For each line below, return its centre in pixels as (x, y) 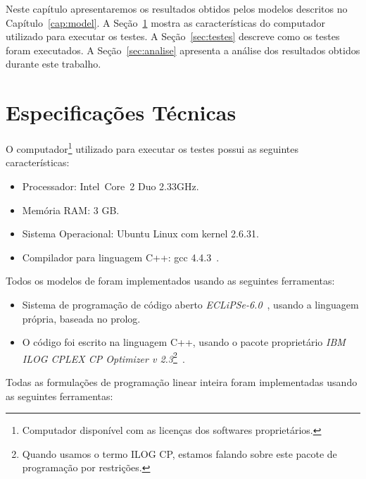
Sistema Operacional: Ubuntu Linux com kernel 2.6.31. (140, 234)
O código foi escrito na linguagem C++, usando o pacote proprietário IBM (184, 342)
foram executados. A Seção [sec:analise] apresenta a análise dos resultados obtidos (183, 50)
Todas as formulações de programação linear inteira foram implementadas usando (182, 381)
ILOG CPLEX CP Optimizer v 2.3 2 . (103, 357)
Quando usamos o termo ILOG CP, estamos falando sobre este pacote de (179, 453)
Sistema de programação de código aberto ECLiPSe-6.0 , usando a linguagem (190, 304)
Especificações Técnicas (121, 112)
